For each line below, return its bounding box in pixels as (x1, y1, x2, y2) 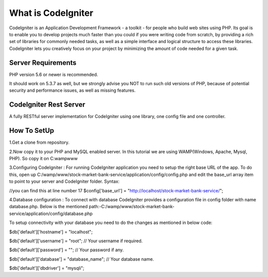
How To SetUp (9, 126, 54, 135)
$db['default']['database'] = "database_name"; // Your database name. (9, 256, 154, 262)
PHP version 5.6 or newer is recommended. (9, 71, 98, 77)
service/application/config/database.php (9, 211, 93, 217)
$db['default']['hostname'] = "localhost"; (9, 228, 93, 235)
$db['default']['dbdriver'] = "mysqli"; (9, 265, 84, 271)
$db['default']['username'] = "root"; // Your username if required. (9, 238, 143, 244)
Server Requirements (9, 58, 77, 67)
